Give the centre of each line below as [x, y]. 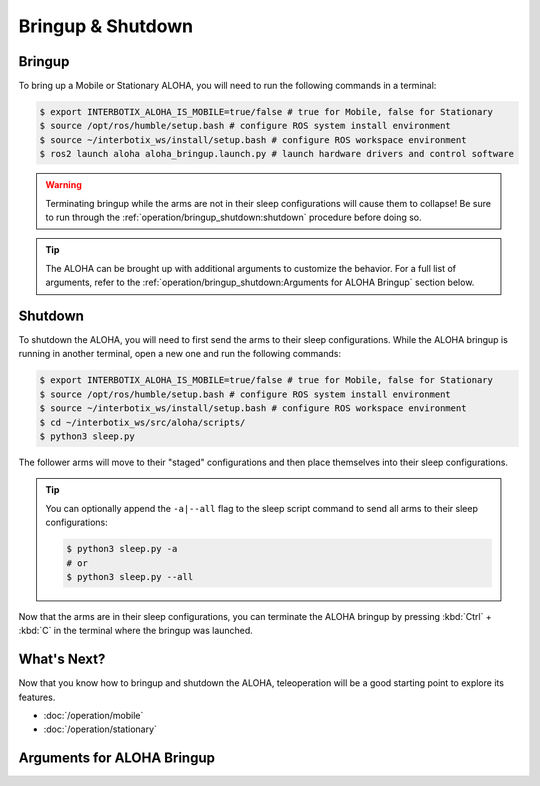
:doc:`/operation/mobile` [93, 715]
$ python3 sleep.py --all [130, 576]
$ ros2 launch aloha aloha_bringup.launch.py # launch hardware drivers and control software [277, 154]
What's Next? [62, 659]
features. [37, 697]
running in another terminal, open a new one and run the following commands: [180, 354]
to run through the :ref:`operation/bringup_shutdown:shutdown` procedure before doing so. [233, 217]
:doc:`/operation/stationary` [100, 729]
